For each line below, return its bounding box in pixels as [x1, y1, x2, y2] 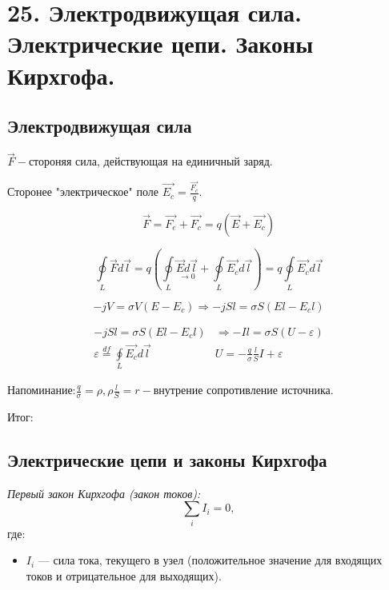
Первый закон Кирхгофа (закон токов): [7, 484, 201, 501]
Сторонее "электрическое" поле [7, 183, 158, 200]
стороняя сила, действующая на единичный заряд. [28, 153, 273, 169]
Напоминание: [7, 381, 76, 398]
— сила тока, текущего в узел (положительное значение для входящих [38, 552, 383, 568]
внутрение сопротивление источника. [153, 381, 334, 398]
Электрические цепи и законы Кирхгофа [7, 448, 327, 472]
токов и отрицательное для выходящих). [26, 567, 222, 584]
